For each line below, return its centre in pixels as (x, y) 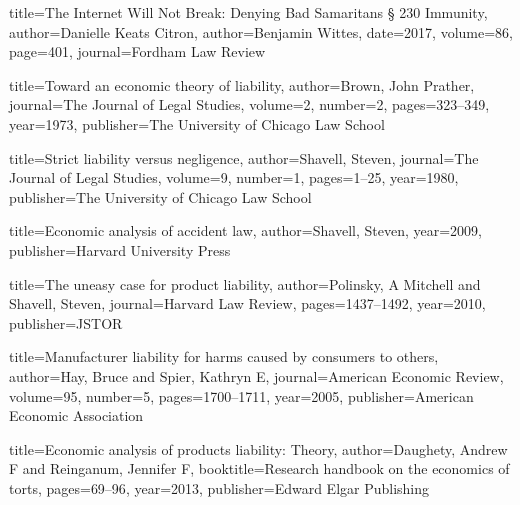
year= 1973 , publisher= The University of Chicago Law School (197, 123)
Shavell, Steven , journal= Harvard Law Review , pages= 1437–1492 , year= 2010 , (247, 303)
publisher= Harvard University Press (120, 249)
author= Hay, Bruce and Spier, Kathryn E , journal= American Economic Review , (256, 375)
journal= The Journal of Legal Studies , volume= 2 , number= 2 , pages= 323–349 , (249, 104)
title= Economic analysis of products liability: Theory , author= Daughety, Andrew (258, 448)
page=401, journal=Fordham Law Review (137, 51)
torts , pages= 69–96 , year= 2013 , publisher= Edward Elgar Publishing (219, 487)
